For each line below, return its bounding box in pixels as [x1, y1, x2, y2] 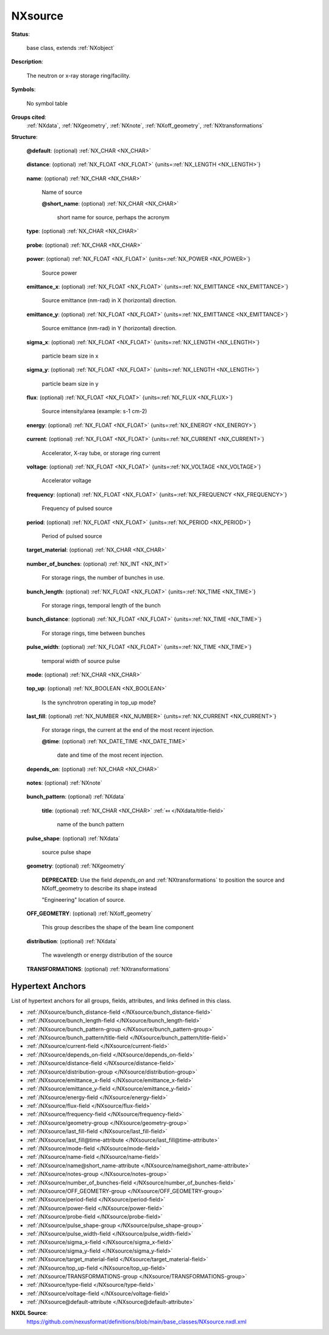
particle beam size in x [41, 352, 99, 359]
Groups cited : [11, 113, 47, 121]
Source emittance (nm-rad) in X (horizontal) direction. [41, 297, 177, 304]
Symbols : [11, 86, 36, 93]
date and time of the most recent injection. [57, 751, 164, 759]
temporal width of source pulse [41, 657, 121, 664]
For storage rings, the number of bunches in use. [41, 574, 164, 581]
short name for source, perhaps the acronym [57, 214, 170, 221]
